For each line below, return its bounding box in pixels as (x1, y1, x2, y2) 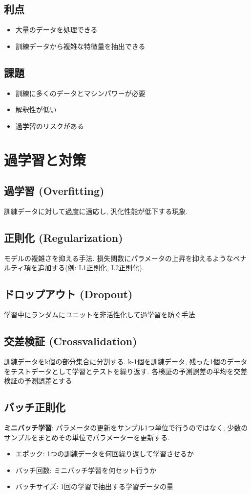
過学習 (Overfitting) (4, 183, 105, 198)
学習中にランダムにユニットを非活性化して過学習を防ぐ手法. (4, 309, 197, 320)
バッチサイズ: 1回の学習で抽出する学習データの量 (15, 481, 173, 492)
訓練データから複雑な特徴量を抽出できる (15, 41, 146, 51)
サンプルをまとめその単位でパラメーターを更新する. (4, 432, 170, 442)
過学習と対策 (4, 149, 86, 169)
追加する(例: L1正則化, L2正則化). (38, 262, 144, 273)
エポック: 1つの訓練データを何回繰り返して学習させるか (15, 448, 194, 459)
